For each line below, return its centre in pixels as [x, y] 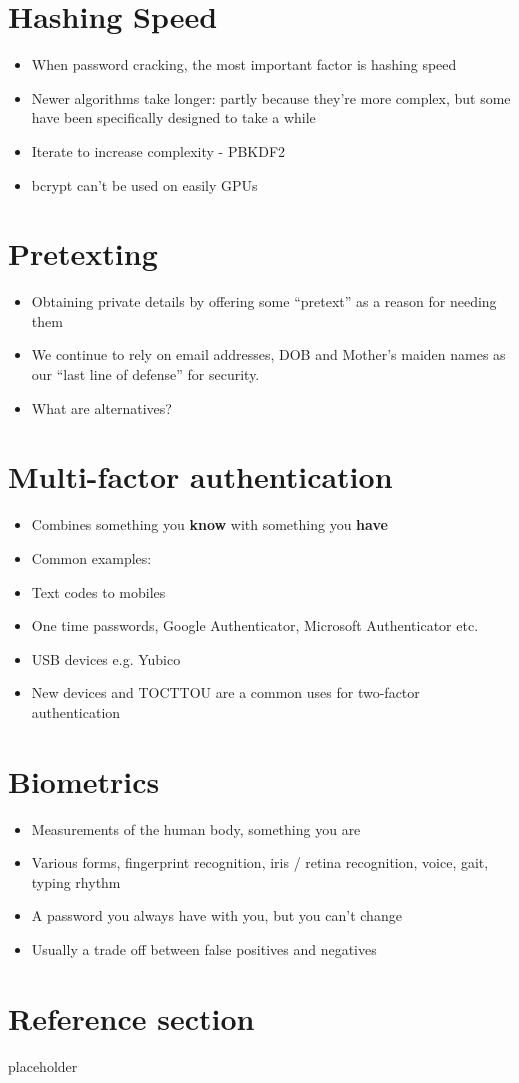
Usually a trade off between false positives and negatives [204, 948]
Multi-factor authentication [200, 476]
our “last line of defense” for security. [145, 374]
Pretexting [83, 253]
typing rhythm [76, 881]
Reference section [131, 1017]
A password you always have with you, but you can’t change [216, 915]
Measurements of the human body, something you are [196, 828]
